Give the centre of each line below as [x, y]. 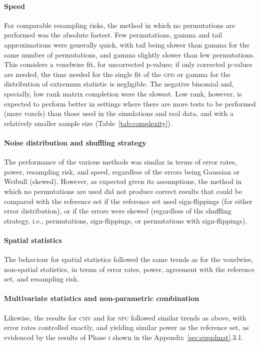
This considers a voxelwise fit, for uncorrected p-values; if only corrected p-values [128, 64]
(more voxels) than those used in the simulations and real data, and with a [119, 113]
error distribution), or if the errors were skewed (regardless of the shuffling [118, 211]
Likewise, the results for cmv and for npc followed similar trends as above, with [125, 317]
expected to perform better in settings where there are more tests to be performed [130, 103]
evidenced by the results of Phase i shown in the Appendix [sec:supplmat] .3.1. [124, 337]
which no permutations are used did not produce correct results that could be [123, 191]
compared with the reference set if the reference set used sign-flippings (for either [128, 201]
